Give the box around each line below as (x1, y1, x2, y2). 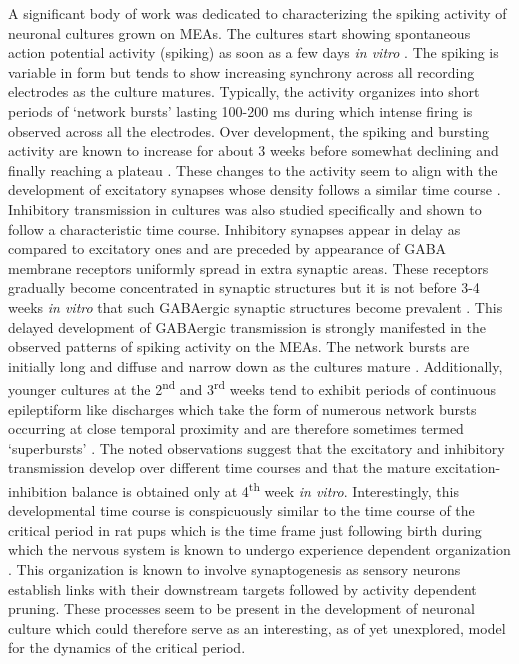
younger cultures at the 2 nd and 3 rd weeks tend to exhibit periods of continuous (8, 376, 497, 399)
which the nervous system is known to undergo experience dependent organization (8, 539, 511, 560)
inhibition (8, 480, 68, 501)
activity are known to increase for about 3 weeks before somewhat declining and (8, 140, 499, 161)
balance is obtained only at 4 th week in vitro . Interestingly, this (71, 477, 459, 501)
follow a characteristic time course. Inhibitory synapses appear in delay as (8, 218, 461, 239)
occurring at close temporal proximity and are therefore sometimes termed (8, 418, 464, 439)
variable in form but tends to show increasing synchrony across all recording (8, 61, 475, 82)
